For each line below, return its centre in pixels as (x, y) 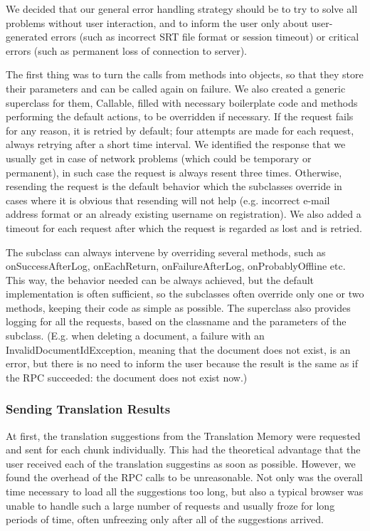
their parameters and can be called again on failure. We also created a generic (176, 88)
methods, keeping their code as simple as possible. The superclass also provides (178, 307)
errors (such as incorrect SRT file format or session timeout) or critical (205, 37)
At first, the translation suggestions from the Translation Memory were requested (183, 435)
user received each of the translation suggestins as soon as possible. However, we (181, 463)
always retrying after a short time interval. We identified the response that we (176, 144)
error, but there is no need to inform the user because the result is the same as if (182, 363)
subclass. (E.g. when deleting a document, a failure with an (135, 336)
